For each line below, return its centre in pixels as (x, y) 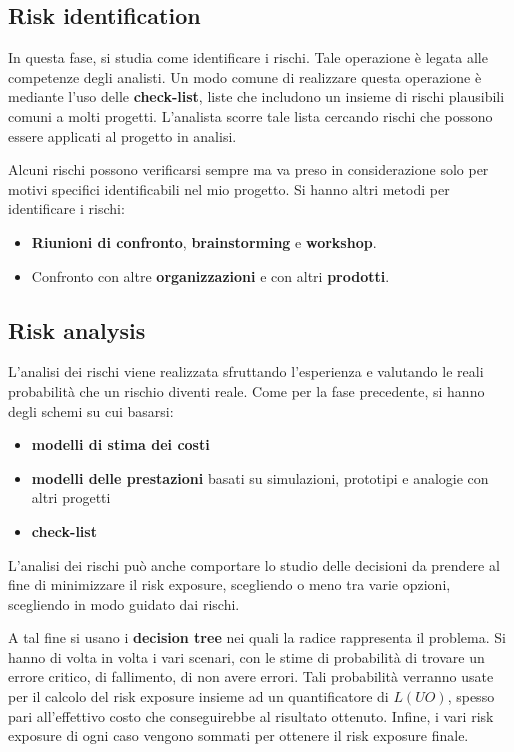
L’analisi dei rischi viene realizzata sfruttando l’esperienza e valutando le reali (246, 371)
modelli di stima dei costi (120, 444)
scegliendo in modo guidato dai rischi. (124, 603)
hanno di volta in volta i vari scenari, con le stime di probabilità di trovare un (246, 656)
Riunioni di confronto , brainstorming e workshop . (204, 241)
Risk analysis (77, 329)
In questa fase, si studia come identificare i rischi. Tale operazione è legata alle (248, 57)
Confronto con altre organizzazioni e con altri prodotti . (210, 275)
